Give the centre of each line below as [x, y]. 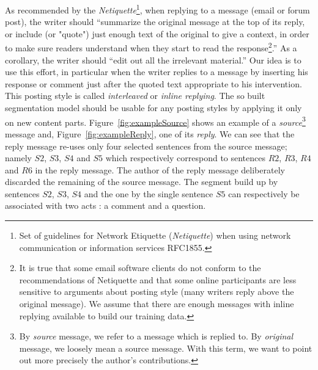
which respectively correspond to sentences [186, 158]
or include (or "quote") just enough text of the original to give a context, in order [157, 33]
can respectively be [264, 193]
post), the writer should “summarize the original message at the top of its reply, [155, 22]
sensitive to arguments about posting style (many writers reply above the [157, 292]
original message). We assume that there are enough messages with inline [157, 304]
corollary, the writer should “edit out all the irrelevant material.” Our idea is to [153, 60]
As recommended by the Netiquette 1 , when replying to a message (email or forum [157, 9]
